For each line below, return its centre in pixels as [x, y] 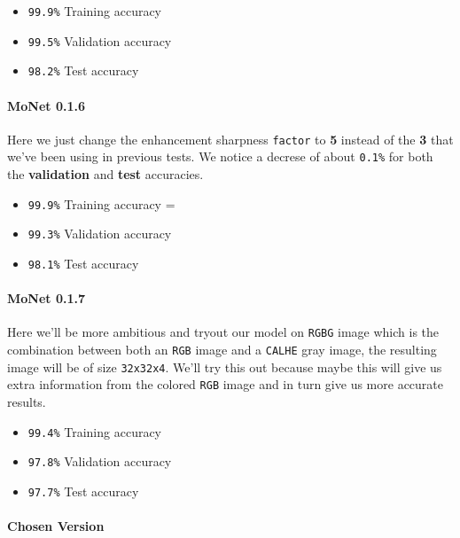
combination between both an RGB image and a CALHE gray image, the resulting [222, 350]
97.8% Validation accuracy [100, 461]
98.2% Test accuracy [83, 70]
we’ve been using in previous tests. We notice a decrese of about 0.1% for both [220, 156]
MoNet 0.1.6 [47, 105]
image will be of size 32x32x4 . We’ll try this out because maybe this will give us [225, 366]
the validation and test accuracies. [105, 174]
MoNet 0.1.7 [47, 298]
